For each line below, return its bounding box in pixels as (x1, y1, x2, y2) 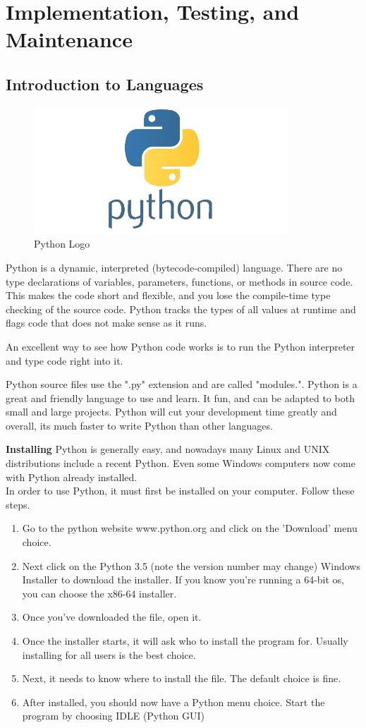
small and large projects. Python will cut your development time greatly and (6, 404, 337, 419)
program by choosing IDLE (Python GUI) (22, 708, 205, 723)
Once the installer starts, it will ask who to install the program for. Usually (22, 633, 348, 648)
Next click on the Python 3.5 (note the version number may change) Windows (22, 558, 360, 573)
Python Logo (34, 236, 90, 251)
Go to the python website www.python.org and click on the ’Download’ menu (22, 521, 358, 535)
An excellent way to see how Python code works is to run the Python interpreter (6, 339, 355, 353)
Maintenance (6, 25, 133, 54)
